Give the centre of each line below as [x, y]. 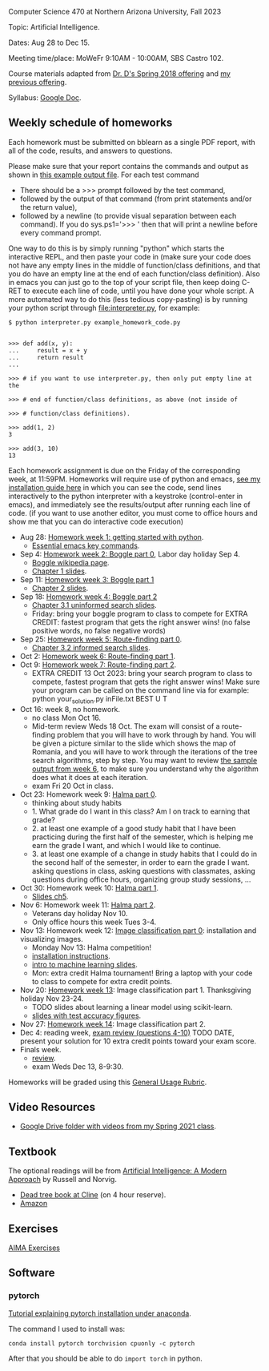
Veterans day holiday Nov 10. [80, 913]
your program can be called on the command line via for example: [141, 690]
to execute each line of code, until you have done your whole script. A [139, 291]
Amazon [34, 1204]
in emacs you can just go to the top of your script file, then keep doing [124, 282]
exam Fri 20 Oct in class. [72, 786]
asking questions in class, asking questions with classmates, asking [144, 870]
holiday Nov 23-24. [52, 998]
